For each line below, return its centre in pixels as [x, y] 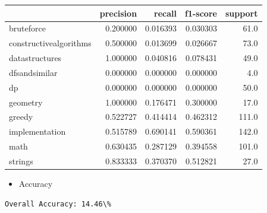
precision [118, 13]
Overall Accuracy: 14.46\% [58, 204]
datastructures [35, 58]
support [241, 13]
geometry [26, 102]
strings [21, 160]
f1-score [201, 13]
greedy [21, 117]
